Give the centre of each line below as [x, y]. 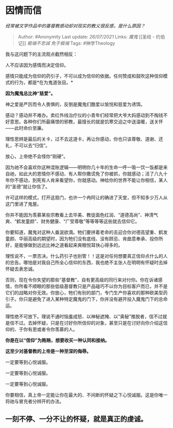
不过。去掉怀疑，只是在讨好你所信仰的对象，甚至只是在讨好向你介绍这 [89, 323]
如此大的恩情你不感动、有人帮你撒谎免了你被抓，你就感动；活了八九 [91, 173]
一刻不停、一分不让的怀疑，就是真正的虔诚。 [76, 419]
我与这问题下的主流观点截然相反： [41, 54]
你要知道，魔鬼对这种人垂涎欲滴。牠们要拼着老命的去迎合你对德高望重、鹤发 [86, 232]
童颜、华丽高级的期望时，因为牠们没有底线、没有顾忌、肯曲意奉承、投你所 [84, 238]
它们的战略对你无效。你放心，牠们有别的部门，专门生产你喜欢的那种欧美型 [84, 292]
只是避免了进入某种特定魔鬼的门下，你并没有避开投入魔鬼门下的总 [93, 299]
